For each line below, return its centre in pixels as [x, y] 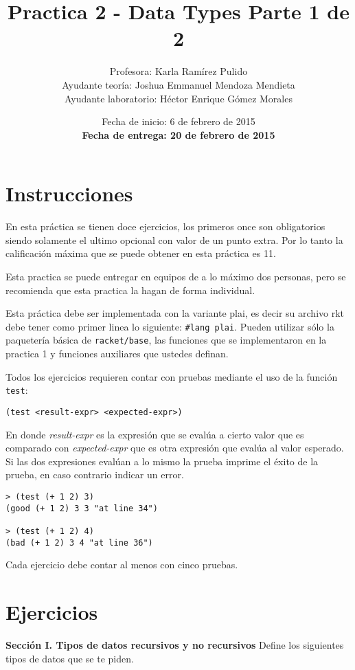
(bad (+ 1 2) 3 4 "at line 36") [79, 543]
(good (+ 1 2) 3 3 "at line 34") [82, 508]
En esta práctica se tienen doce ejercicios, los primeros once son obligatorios [165, 226]
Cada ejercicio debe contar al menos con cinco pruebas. [122, 565]
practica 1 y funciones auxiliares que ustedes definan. [117, 354]
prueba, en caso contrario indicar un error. [95, 474]
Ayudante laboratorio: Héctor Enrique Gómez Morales [179, 98]
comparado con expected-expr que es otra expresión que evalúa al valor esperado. [175, 448]
